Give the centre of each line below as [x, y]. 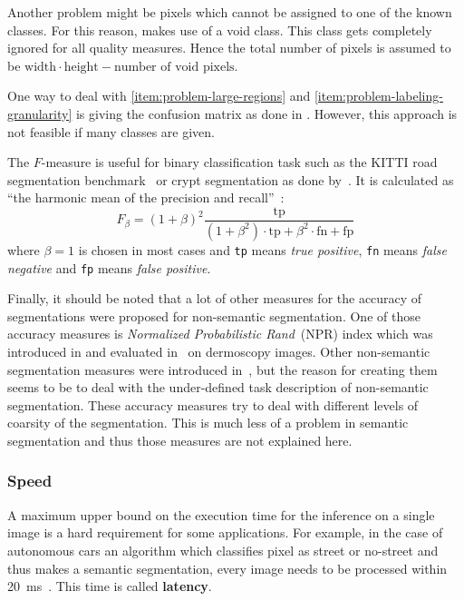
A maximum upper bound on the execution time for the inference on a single [221, 514]
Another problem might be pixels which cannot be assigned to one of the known [230, 12]
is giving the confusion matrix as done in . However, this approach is [266, 113]
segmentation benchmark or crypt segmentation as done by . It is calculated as [231, 179]
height [81, 67]
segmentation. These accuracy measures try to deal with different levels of [213, 404]
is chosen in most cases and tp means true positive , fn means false [263, 249]
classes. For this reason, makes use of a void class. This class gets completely [220, 30]
